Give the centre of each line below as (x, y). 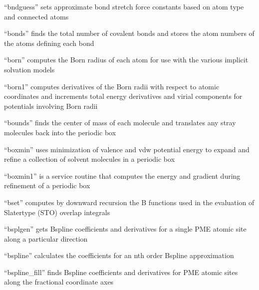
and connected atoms (36, 16)
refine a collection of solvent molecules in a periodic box (90, 159)
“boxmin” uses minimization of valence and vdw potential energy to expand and (127, 149)
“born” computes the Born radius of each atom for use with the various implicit (126, 60)
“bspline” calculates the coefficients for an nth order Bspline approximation (119, 255)
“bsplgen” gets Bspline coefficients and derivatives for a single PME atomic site (125, 229)
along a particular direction (46, 238)
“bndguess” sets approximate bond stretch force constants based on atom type (124, 6)
